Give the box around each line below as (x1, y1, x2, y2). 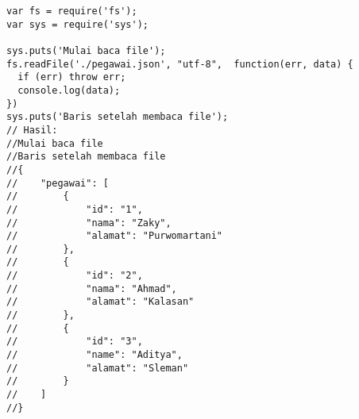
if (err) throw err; (17, 71, 126, 83)
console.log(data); (17, 84, 121, 96)
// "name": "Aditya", (6, 349, 183, 361)
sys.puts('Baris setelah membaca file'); (6, 111, 229, 123)
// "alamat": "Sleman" (6, 362, 189, 374)
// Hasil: (6, 124, 58, 136)
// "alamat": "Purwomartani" (6, 230, 223, 242)
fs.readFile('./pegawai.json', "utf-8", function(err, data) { (6, 58, 353, 70)
